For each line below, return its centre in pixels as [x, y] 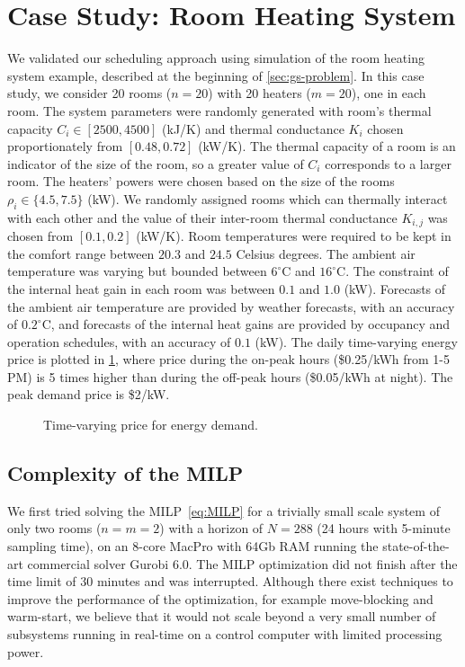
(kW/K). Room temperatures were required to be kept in [294, 236]
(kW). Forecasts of [395, 288]
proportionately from [65, 146]
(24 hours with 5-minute [384, 528]
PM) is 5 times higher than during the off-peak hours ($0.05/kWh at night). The [230, 376]
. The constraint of [397, 271]
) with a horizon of [211, 528]
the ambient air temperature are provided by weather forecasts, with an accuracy [231, 306]
